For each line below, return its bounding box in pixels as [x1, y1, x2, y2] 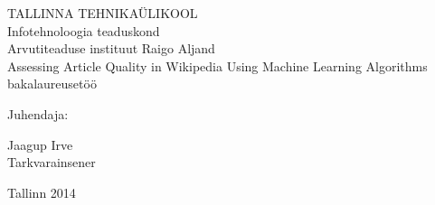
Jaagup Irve [7, 135, 73, 154]
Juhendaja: [7, 104, 69, 123]
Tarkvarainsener [7, 153, 96, 172]
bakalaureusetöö [7, 74, 97, 93]
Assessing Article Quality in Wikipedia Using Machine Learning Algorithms [7, 56, 428, 75]
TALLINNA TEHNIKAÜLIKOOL [7, 4, 198, 22]
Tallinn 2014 [7, 182, 76, 201]
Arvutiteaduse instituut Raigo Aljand [7, 39, 215, 58]
